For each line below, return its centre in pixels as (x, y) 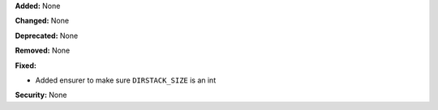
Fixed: (26, 66)
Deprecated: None (47, 36)
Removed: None (43, 51)
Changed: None (42, 21)
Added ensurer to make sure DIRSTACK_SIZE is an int (126, 80)
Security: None (41, 95)
